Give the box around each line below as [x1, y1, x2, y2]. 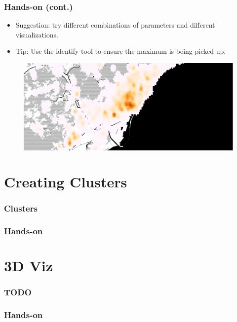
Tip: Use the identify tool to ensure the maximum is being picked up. [15, 46, 226, 56]
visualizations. [15, 29, 58, 39]
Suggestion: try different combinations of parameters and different [15, 20, 215, 30]
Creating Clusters [4, 171, 127, 191]
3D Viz [4, 255, 53, 275]
